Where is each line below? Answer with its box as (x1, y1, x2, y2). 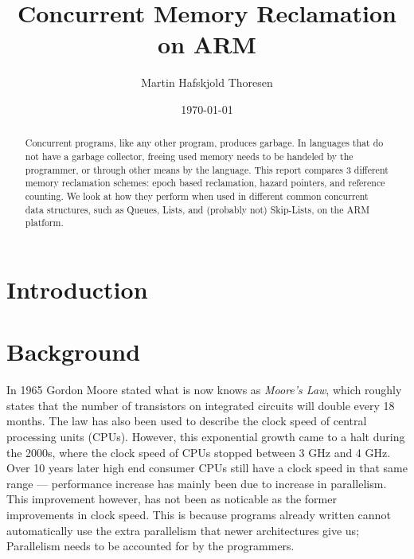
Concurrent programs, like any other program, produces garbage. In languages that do (25, 136, 384, 150)
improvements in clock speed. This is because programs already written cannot (6, 506, 391, 522)
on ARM (158, 28, 256, 61)
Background (6, 335, 141, 368)
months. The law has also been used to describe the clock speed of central (6, 412, 367, 429)
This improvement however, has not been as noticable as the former (6, 491, 337, 507)
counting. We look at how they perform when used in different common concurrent (25, 189, 369, 202)
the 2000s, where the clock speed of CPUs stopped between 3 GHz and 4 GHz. (6, 444, 391, 460)
